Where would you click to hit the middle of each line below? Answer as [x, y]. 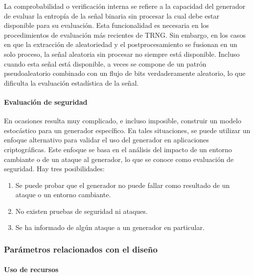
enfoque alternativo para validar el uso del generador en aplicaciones [106, 140]
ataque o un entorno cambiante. [63, 195]
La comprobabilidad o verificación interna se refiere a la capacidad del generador [125, 6]
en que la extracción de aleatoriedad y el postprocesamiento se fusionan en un [121, 44]
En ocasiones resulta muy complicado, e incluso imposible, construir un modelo [123, 121]
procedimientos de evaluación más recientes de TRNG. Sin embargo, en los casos [125, 34]
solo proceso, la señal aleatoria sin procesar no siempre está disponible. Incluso [122, 54]
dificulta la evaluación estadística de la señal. [71, 82]
